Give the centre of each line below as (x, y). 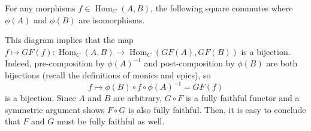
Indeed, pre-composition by (55, 63)
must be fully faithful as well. (111, 121)
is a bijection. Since (40, 98)
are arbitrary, (138, 98)
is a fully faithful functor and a (242, 98)
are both (282, 63)
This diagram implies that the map (69, 40)
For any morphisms (40, 8)
